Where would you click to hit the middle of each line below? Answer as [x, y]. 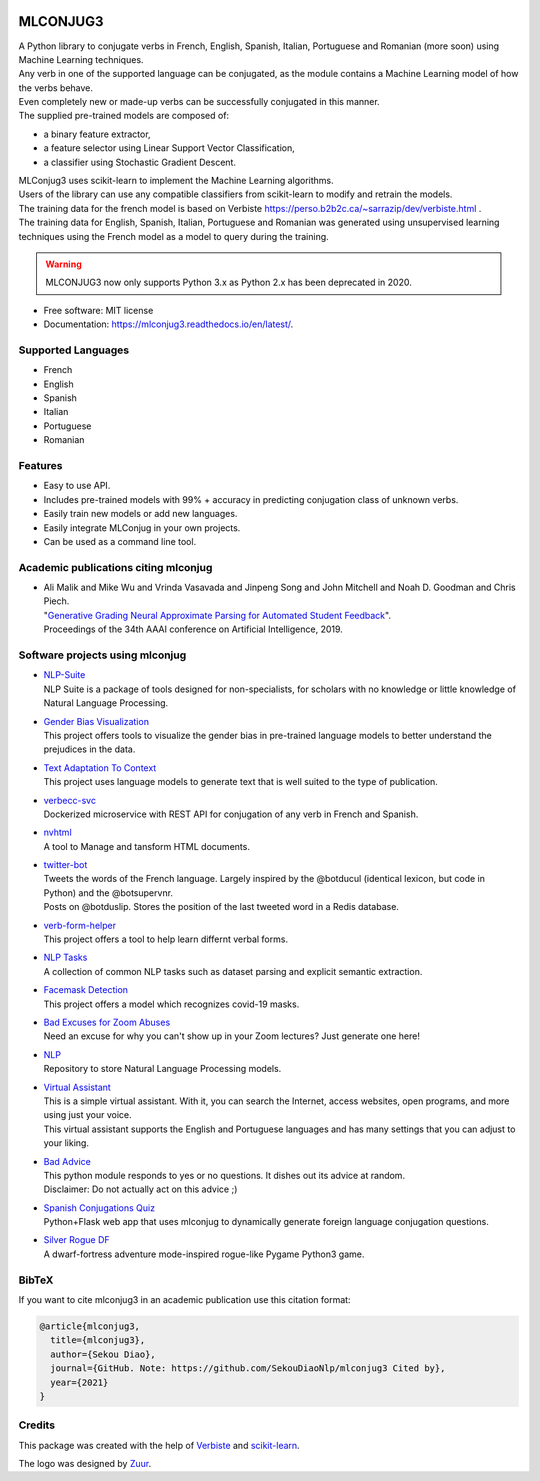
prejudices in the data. [89, 749]
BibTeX [36, 1280]
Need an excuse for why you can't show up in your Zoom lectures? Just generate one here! [231, 1036]
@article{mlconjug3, [89, 1326]
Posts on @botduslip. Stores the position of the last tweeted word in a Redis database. [221, 907]
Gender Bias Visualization [96, 721]
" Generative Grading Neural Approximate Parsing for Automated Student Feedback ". [217, 615]
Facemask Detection [86, 990]
